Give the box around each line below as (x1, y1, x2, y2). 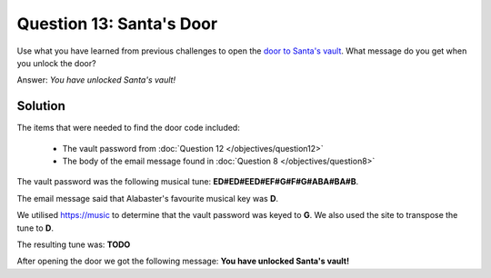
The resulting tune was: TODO (16, 239, 131, 250)
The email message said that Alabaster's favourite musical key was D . (16, 193, 279, 204)
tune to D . (16, 223, 55, 233)
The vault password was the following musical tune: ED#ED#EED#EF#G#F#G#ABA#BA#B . (16, 176, 359, 187)
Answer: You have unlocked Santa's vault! (16, 74, 176, 85)
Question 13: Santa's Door (16, 14, 218, 34)
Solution (16, 98, 65, 114)
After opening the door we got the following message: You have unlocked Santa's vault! (16, 255, 350, 267)
